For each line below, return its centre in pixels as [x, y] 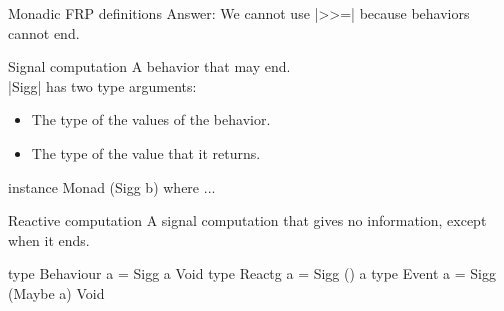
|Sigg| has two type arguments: [102, 85]
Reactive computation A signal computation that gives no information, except [247, 220]
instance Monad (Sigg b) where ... [112, 186]
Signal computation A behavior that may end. [149, 66]
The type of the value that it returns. [146, 152]
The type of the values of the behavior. [151, 119]
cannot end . [44, 32]
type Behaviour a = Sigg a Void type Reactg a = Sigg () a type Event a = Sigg [252, 273]
